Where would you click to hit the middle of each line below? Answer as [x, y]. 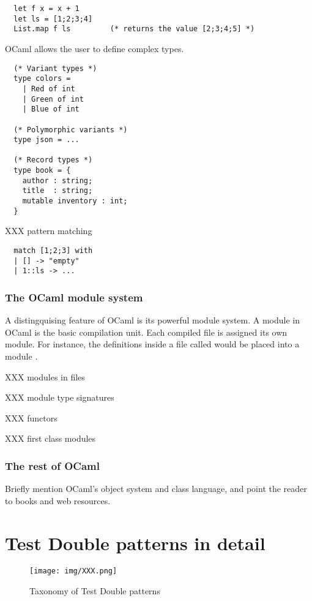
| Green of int [53, 99]
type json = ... [46, 140]
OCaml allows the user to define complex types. [95, 48]
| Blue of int [51, 109]
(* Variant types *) [55, 68]
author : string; [58, 180]
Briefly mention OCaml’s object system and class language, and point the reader [156, 489]
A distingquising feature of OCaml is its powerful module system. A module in [152, 320]
